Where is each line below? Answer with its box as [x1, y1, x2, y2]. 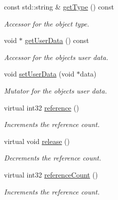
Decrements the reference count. [4, 152, 102, 163]
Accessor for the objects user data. [4, 51, 109, 62]
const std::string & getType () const [4, 1, 114, 11]
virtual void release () [4, 135, 70, 146]
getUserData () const [25, 35, 89, 45]
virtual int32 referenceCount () [4, 169, 98, 179]
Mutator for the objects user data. [4, 85, 107, 95]
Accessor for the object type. [4, 18, 90, 28]
